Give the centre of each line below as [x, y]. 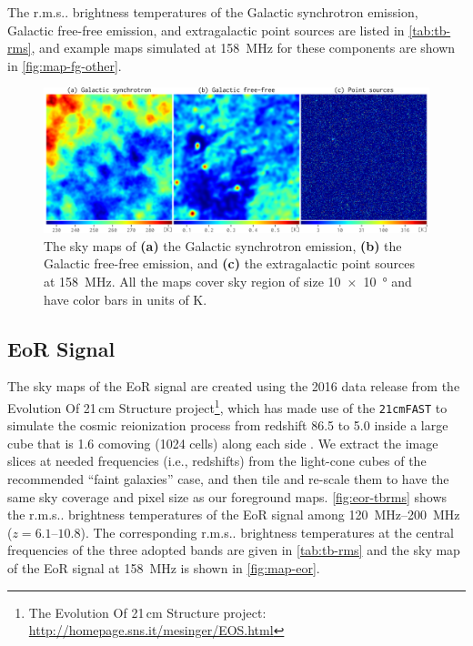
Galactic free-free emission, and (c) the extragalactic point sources [229, 263]
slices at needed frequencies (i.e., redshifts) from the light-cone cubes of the [217, 461]
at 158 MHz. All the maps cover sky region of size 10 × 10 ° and [228, 281]
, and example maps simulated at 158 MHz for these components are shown [243, 48]
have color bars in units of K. [126, 299]
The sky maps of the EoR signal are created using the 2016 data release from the [234, 386]
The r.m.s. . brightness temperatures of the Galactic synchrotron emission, [213, 12]
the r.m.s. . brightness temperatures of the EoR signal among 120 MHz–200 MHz [234, 515]
